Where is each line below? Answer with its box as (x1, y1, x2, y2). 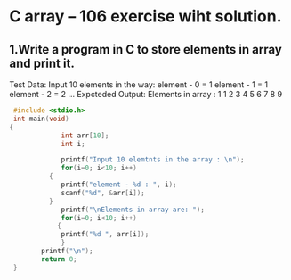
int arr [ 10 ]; (61, 131, 109, 140)
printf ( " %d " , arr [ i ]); (61, 230, 150, 239)
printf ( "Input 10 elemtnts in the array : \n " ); (61, 155, 245, 164)
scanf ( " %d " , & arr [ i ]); (61, 188, 145, 197)
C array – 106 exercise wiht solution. (9, 6, 282, 27)
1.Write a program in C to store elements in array (9, 42, 282, 57)
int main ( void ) (12, 114, 69, 123)
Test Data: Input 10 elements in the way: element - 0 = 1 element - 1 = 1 (9, 79, 269, 90)
